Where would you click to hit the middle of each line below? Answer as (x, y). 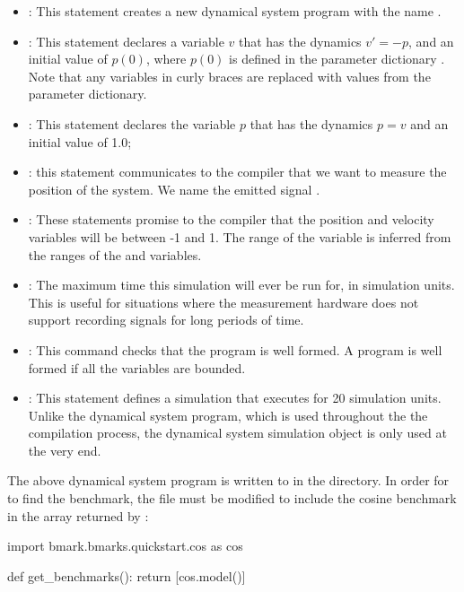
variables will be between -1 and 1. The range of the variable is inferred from (240, 236)
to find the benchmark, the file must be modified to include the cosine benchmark (232, 498)
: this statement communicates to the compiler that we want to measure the (237, 172)
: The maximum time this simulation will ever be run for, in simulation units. (241, 285)
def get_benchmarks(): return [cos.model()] (127, 575)
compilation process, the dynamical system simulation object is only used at (237, 433)
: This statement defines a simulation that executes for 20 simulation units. (235, 398)
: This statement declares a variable (126, 41)
